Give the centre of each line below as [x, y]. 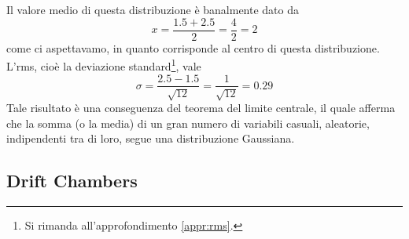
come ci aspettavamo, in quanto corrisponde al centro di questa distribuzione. [193, 47]
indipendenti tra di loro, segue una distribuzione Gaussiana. [151, 138]
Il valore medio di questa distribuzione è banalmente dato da [153, 9]
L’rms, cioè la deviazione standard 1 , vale [104, 65]
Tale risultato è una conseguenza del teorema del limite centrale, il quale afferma [201, 107]
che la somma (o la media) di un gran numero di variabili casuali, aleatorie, [188, 123]
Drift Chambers [72, 181]
